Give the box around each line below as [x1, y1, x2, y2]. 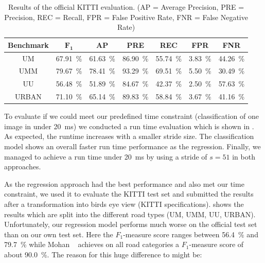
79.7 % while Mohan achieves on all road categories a [4, 239, 180, 250]
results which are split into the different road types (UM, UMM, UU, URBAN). [4, 208, 256, 219]
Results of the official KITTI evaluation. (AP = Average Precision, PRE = [8, 2, 244, 12]
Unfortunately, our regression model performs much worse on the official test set [4, 219, 257, 230]
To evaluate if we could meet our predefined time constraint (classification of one [4, 111, 259, 121]
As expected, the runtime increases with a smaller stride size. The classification [4, 131, 254, 142]
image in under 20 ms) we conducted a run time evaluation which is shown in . [4, 120, 254, 131]
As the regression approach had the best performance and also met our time [4, 178, 244, 189]
